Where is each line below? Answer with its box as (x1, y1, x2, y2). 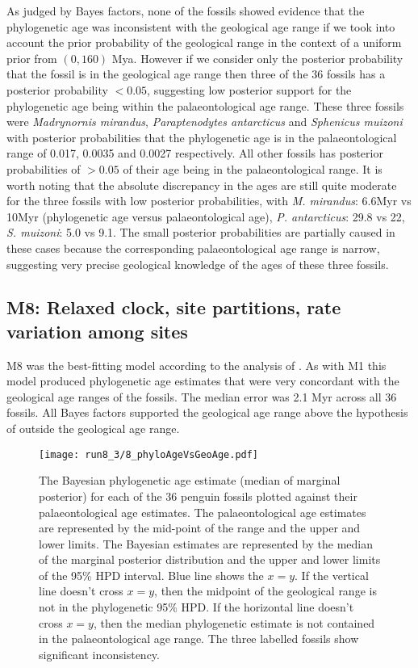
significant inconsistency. (39, 645, 160, 662)
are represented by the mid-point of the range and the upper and (39, 519, 361, 536)
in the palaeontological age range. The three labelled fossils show (39, 630, 359, 647)
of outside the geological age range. (6, 420, 180, 437)
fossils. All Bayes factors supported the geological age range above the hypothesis (6, 404, 408, 421)
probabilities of (6, 160, 81, 177)
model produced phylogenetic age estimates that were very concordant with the (6, 372, 399, 389)
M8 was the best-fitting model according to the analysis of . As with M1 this (6, 356, 387, 373)
